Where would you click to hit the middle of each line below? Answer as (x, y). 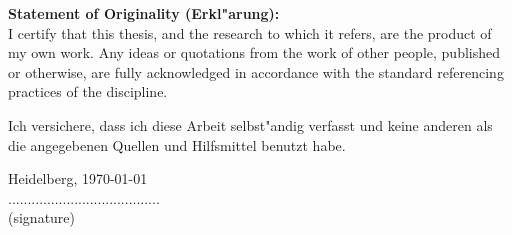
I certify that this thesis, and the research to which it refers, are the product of (250, 32)
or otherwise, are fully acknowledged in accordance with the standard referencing (256, 71)
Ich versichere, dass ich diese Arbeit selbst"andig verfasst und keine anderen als (250, 124)
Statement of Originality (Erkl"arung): (144, 13)
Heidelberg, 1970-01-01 (78, 178)
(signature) (42, 217)
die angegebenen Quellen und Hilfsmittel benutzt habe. (177, 144)
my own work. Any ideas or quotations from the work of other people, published (254, 52)
